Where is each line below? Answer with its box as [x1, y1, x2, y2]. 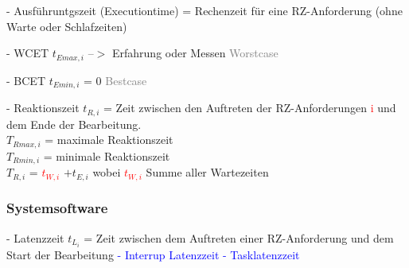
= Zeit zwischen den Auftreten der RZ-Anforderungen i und [103, 99, 396, 116]
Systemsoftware [6, 198, 108, 218]
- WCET [6, 45, 49, 61]
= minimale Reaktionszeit [43, 147, 170, 164]
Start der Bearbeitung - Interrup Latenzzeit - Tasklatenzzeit [6, 246, 300, 262]
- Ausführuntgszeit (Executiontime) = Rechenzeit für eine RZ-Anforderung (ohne [6, 2, 403, 18]
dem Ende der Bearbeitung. [6, 115, 142, 132]
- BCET [6, 72, 45, 88]
